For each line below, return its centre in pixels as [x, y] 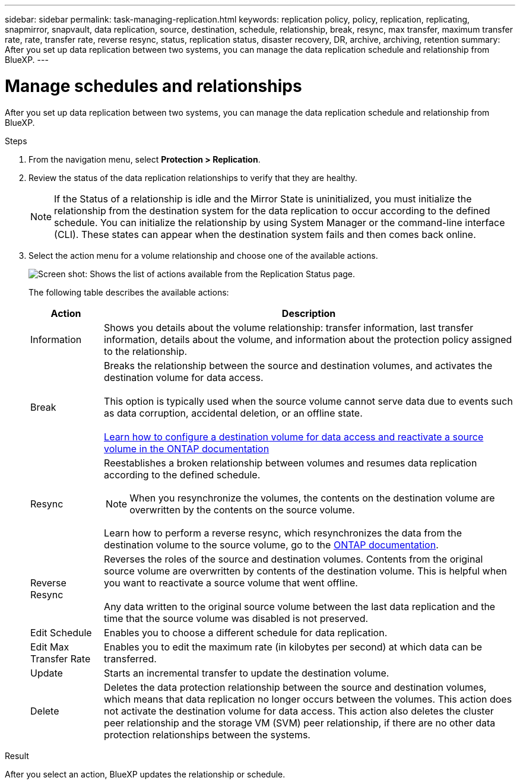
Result [17, 756]
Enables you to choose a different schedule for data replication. [246, 632]
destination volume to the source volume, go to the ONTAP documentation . [271, 545]
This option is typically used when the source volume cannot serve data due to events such [308, 401]
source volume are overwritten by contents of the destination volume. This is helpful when [305, 571]
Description [309, 313]
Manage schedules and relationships [153, 86]
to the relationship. [146, 351]
